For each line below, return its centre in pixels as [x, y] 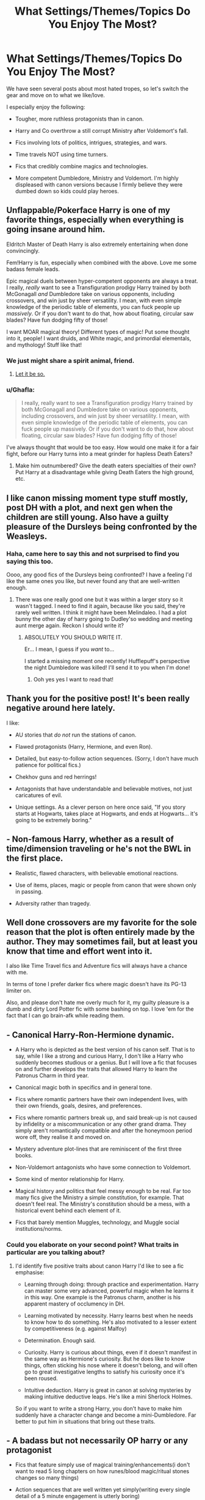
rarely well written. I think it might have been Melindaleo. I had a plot [101, 612]
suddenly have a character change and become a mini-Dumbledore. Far [106, 1415]
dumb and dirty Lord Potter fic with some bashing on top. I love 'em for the [100, 1009]
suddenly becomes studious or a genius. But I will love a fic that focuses [106, 1063]
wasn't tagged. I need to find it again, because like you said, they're [100, 606]
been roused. [41, 1378]
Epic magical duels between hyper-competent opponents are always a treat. [102, 281]
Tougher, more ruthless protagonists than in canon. [80, 119]
